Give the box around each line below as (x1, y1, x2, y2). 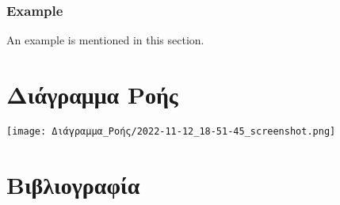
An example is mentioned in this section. (6, 32, 204, 48)
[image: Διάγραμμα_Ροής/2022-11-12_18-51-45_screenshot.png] (6, 125, 336, 137)
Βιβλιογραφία (6, 168, 140, 200)
